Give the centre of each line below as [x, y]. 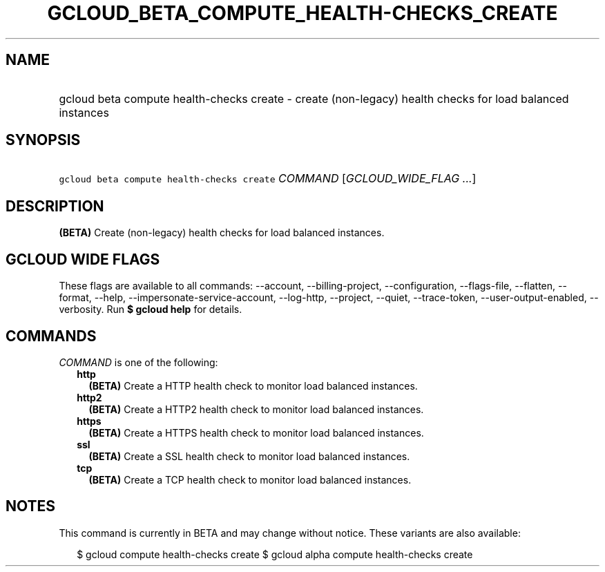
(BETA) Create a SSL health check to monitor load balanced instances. [249, 456]
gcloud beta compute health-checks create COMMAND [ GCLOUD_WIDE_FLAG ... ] [268, 179]
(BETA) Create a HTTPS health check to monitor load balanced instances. [256, 432]
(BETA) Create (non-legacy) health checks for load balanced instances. [222, 233]
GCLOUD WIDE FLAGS [83, 259]
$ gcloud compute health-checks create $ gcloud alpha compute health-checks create [275, 554]
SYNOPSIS [43, 140]
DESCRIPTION [55, 206]
